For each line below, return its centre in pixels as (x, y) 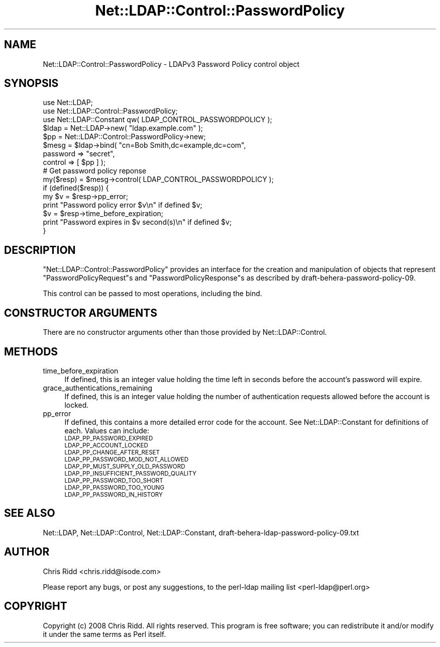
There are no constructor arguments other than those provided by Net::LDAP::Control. (185, 332)
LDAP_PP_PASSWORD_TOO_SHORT (114, 480)
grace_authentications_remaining (98, 388)
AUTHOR (27, 552)
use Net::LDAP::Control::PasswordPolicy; (110, 111)
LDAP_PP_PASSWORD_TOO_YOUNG (115, 487)
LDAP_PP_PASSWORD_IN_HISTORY (114, 494)
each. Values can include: (107, 430)
